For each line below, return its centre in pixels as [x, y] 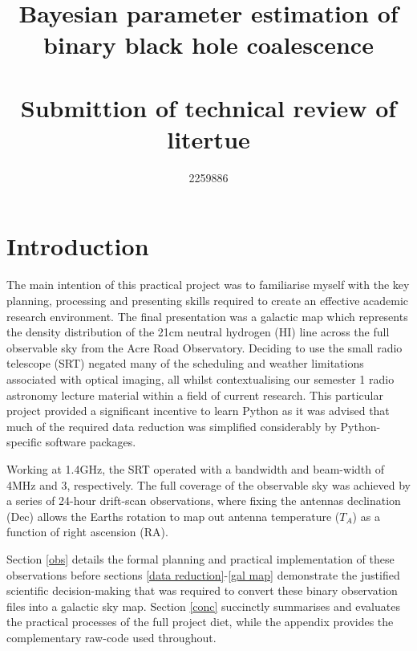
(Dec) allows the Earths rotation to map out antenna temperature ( [173, 516]
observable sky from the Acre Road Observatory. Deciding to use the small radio [204, 347]
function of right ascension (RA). [87, 532]
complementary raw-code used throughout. [111, 637]
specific [24, 442]
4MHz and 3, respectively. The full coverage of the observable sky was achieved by [208, 484]
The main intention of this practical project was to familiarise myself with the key [208, 285]
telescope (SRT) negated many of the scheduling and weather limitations [185, 363]
